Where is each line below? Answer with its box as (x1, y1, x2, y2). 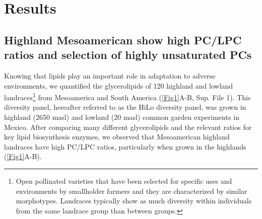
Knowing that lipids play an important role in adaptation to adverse (4, 70, 216, 81)
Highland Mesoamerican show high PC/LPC (4, 32, 242, 47)
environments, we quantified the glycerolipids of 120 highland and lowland (4, 80, 233, 91)
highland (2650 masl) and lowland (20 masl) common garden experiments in (4, 112, 239, 122)
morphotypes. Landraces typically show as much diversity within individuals (16, 195, 252, 206)
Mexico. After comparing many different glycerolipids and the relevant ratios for (4, 121, 252, 132)
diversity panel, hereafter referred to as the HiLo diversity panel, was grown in (4, 102, 246, 112)
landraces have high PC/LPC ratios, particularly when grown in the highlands (4, 141, 246, 152)
